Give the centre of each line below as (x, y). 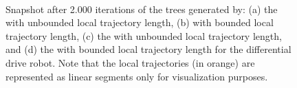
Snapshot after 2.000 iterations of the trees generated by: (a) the (142, 9)
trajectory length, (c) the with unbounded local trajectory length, (144, 35)
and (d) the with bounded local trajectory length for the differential (148, 49)
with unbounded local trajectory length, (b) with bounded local (140, 22)
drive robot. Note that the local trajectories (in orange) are (130, 62)
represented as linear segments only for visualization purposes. (137, 76)
